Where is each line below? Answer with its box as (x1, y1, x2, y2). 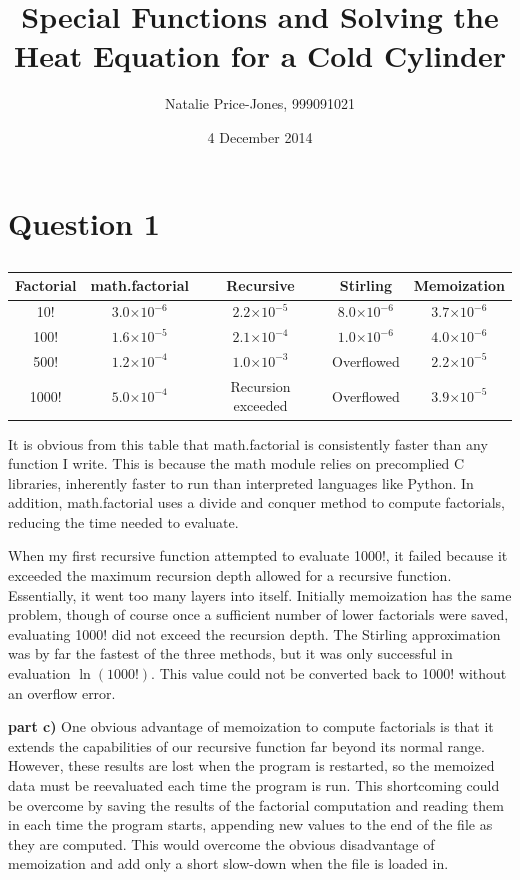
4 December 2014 (207, 126, 313, 147)
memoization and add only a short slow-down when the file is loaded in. (8, 853, 449, 874)
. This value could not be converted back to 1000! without (151, 663, 507, 684)
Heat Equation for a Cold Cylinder (14, 35, 506, 76)
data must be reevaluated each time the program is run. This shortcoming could (8, 775, 500, 795)
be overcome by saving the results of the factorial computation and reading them (8, 794, 504, 815)
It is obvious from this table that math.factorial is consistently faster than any (8, 433, 488, 454)
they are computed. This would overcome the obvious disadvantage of (8, 833, 435, 854)
